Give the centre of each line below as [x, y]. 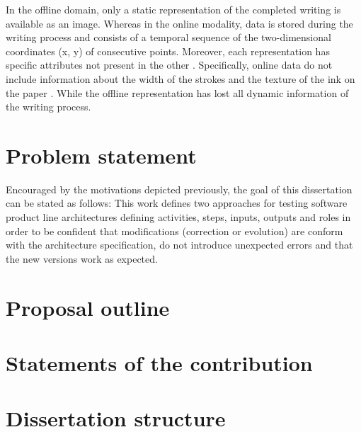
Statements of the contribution [159, 363]
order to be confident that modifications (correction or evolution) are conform [174, 231]
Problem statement [101, 155]
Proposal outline [88, 307]
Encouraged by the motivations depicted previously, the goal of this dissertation [179, 189]
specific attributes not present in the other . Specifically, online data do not [169, 65]
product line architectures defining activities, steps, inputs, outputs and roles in [178, 217]
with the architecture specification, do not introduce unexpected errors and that [179, 245]
